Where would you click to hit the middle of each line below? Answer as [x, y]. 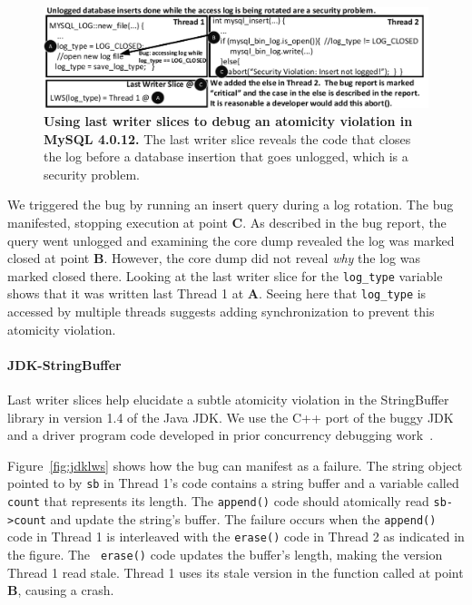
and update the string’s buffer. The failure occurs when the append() [243, 518]
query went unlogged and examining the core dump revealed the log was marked [231, 240]
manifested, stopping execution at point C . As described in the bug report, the [227, 222]
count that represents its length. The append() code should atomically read [218, 501]
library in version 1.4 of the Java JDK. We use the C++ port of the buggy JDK [231, 417]
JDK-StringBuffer [64, 364]
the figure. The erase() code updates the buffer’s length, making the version [225, 555]
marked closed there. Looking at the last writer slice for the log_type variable [225, 275]
